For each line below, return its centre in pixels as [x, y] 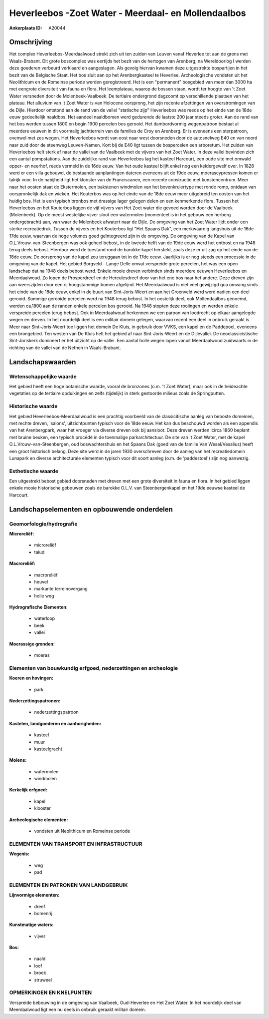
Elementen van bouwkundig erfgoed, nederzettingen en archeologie [94, 668]
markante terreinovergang [61, 589]
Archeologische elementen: [39, 820]
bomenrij [43, 913]
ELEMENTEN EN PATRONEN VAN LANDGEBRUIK [68, 885]
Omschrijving [31, 42]
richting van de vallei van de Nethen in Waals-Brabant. [65, 348]
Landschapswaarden [43, 362]
